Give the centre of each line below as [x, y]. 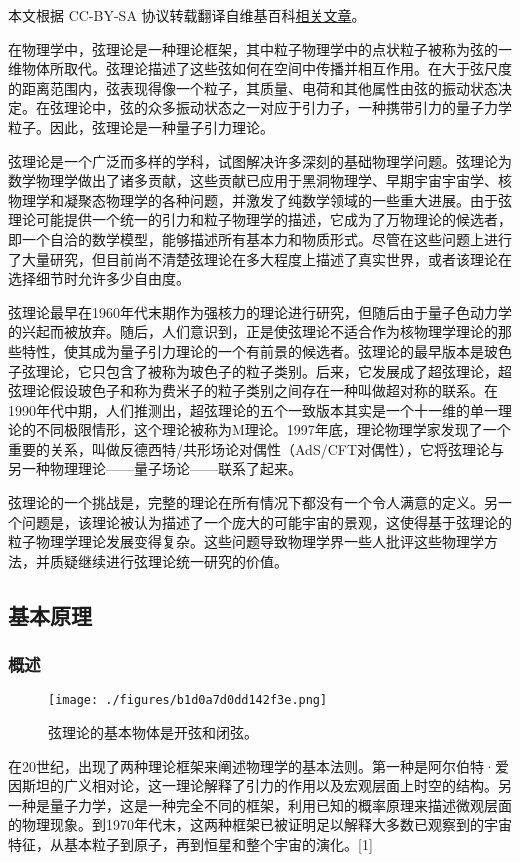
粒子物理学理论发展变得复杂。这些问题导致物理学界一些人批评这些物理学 [246, 541]
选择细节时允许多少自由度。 [99, 278]
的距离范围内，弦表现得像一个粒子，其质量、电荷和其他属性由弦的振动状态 [253, 87]
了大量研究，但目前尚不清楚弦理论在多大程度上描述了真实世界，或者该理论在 [260, 258]
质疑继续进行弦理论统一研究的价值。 [168, 560]
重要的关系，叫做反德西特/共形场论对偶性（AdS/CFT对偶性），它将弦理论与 [256, 448]
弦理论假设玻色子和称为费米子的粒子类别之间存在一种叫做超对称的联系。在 [253, 390]
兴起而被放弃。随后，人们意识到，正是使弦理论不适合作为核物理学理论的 [259, 331]
